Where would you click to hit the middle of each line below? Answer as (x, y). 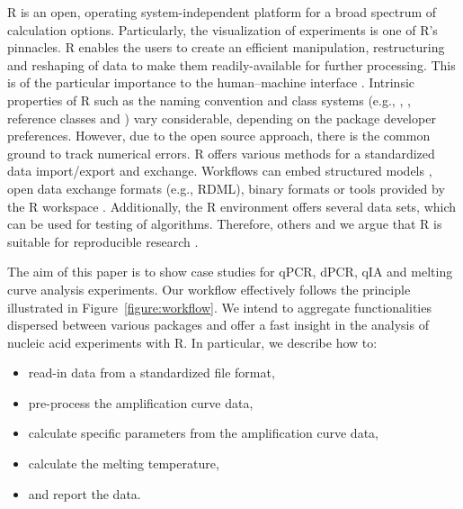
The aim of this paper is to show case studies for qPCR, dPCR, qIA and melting (230, 272)
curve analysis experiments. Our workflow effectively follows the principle (209, 289)
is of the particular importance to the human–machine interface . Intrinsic (211, 82)
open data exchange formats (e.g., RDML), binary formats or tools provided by (226, 188)
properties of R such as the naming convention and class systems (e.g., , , (209, 100)
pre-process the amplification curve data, (141, 402)
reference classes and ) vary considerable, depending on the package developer (222, 118)
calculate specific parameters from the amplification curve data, (203, 433)
